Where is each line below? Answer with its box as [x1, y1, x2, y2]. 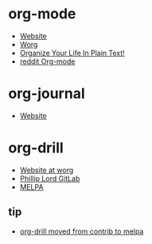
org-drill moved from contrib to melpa [19, 226, 144, 236]
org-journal [8, 85, 85, 103]
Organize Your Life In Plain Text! [19, 48, 125, 57]
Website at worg [19, 165, 74, 175]
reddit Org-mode [19, 57, 76, 66]
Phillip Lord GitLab [19, 173, 80, 183]
